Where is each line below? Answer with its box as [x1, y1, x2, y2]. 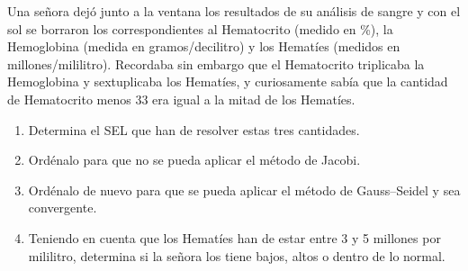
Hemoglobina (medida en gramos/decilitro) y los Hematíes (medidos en [7, 37, 400, 56]
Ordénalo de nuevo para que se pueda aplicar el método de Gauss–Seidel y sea [28, 180, 461, 199]
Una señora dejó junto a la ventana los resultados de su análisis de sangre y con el [7, 2, 461, 20]
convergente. [28, 198, 97, 217]
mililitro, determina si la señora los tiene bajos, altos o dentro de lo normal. [28, 246, 445, 265]
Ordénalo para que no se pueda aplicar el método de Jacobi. [28, 150, 361, 169]
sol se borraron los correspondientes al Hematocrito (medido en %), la [7, 19, 393, 38]
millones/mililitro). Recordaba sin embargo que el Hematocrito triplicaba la [7, 54, 425, 73]
